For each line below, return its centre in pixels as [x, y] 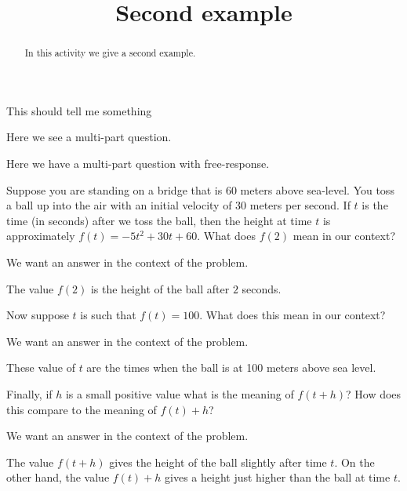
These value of [41, 367]
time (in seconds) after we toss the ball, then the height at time [159, 220]
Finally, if [29, 393]
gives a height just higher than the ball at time [278, 477]
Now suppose [38, 315]
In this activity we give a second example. [110, 53]
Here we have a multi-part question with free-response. [138, 164]
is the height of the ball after [160, 288]
